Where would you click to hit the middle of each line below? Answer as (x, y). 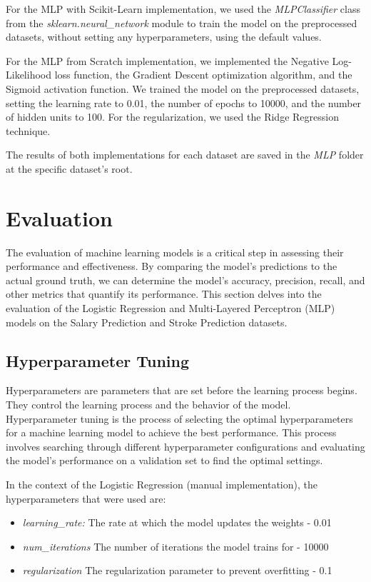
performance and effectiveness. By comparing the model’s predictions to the (172, 266)
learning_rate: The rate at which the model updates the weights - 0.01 (177, 522)
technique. (28, 130)
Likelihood (29, 75)
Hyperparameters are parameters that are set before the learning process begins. (182, 390)
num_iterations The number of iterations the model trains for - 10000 (176, 546)
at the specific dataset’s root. (69, 168)
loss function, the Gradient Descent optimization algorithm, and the (203, 75)
